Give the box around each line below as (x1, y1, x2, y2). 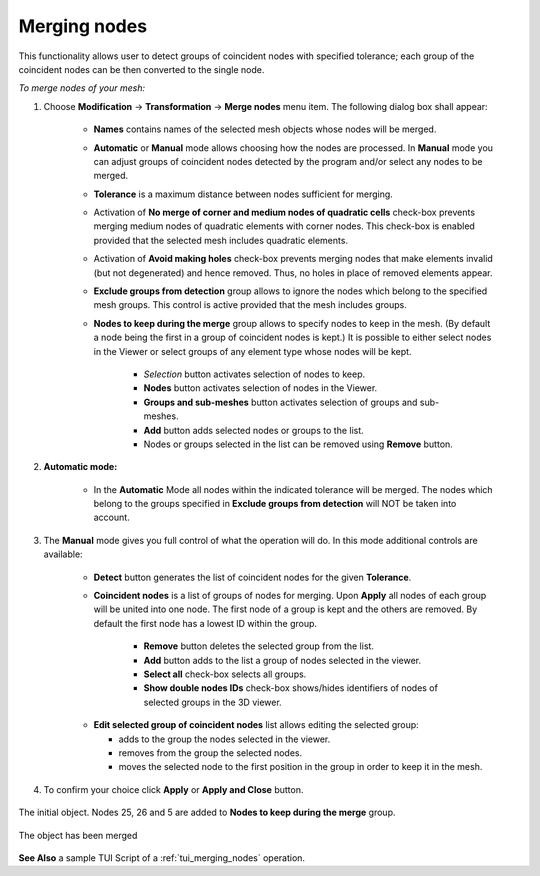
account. (93, 511, 130, 524)
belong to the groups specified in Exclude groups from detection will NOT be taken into (93, 498, 457, 510)
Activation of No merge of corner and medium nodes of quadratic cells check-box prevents (93, 206, 475, 219)
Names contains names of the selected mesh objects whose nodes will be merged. (93, 123, 437, 135)
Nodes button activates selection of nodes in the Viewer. (143, 382, 378, 394)
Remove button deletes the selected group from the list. (143, 640, 375, 652)
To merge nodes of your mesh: (18, 82, 145, 94)
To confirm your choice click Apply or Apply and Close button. (43, 783, 304, 795)
